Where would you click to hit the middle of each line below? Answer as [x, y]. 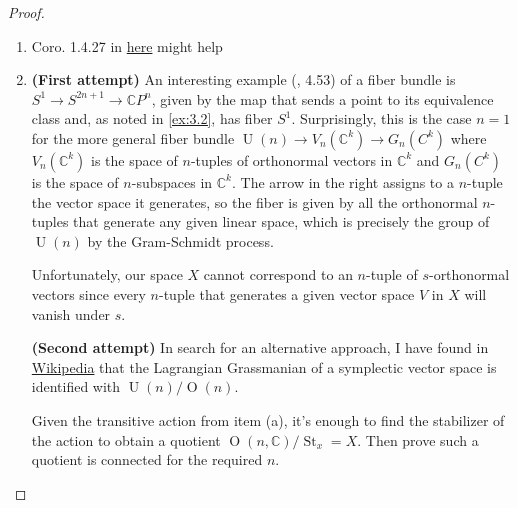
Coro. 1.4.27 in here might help [127, 45]
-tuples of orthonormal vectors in [291, 159]
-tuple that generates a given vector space [287, 293]
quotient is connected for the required [147, 459]
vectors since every [88, 293]
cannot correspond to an [278, 274]
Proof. [26, 12]
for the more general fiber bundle [133, 137]
